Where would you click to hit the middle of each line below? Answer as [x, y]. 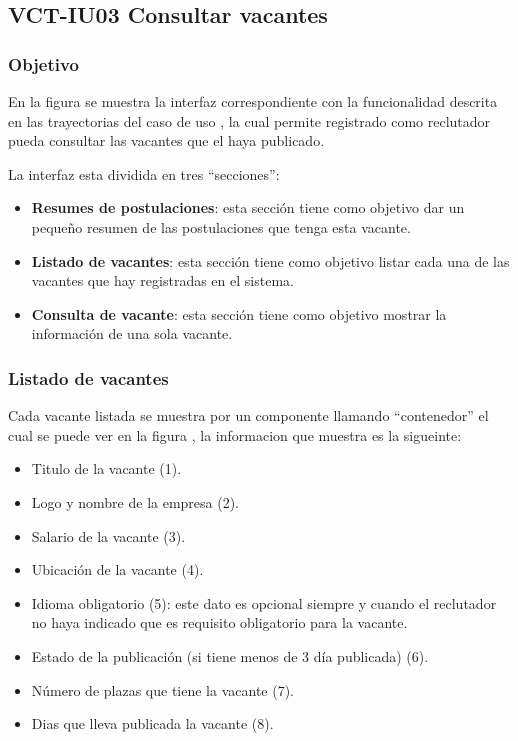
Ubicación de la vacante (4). [117, 569]
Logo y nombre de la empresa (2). [135, 501]
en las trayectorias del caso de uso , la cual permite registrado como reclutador [249, 120]
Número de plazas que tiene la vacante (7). [162, 689]
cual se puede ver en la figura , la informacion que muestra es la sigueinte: [235, 434]
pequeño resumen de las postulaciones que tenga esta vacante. [221, 226]
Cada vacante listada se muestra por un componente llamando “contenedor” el [248, 415]
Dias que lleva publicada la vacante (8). [152, 723]
